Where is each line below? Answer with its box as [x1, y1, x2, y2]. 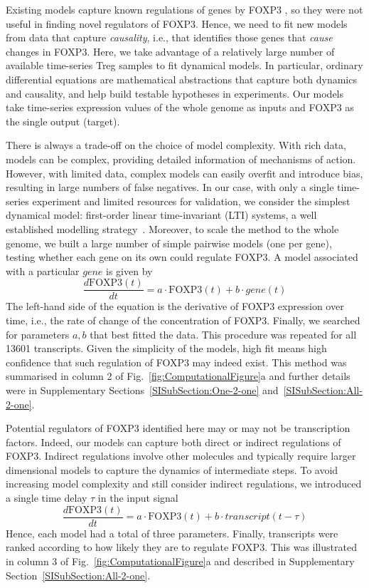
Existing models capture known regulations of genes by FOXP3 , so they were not [6, 2, 363, 16]
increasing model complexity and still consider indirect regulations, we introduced [6, 476, 362, 491]
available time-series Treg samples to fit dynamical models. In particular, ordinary [6, 58, 363, 73]
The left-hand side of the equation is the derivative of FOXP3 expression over [6, 299, 344, 314]
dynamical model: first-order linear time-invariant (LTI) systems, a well [6, 207, 317, 222]
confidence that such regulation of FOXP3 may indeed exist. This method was [6, 354, 347, 369]
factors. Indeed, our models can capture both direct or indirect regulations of [6, 434, 341, 449]
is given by [106, 263, 153, 278]
